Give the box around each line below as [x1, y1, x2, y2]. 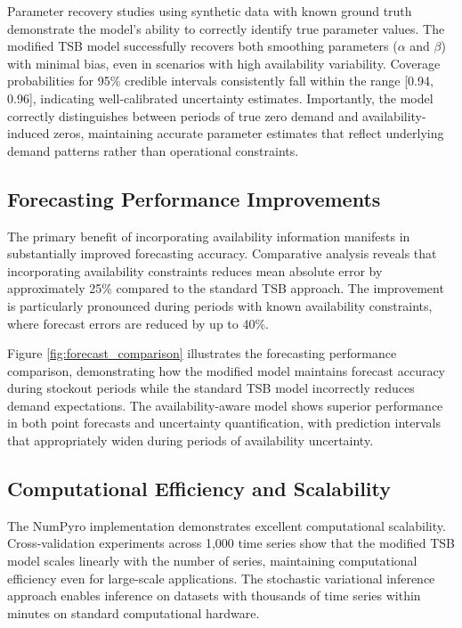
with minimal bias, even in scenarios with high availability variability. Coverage [7, 53, 441, 72]
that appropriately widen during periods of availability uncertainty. [7, 431, 374, 450]
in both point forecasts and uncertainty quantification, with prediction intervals [7, 413, 441, 432]
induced [7, 124, 50, 143]
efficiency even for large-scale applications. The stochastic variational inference [7, 568, 435, 587]
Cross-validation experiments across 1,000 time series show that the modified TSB [7, 534, 455, 552]
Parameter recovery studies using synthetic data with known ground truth [7, 2, 412, 20]
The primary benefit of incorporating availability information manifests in [7, 226, 410, 245]
